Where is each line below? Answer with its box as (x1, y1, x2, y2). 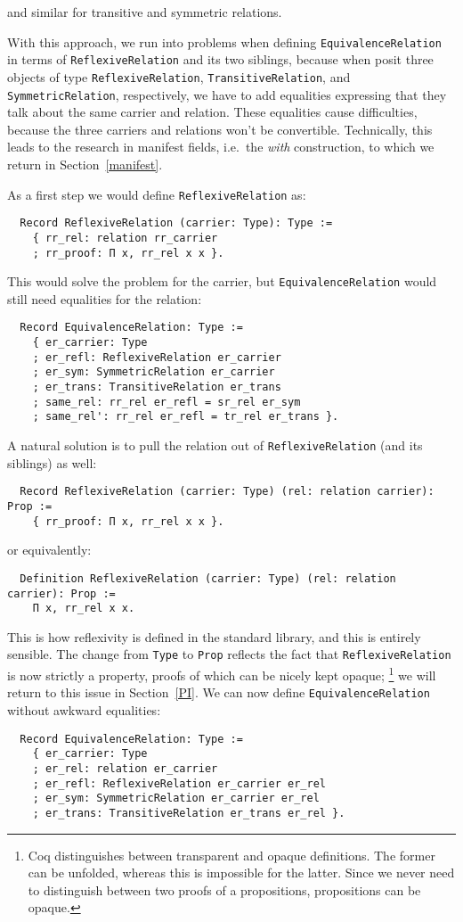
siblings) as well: (7, 453, 97, 472)
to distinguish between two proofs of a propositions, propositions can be (28, 880, 421, 899)
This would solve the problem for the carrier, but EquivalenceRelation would (7, 272, 437, 291)
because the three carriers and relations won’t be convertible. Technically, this (7, 119, 433, 138)
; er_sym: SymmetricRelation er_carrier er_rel (32, 792, 320, 805)
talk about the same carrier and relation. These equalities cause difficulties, (7, 103, 418, 121)
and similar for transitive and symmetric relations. (7, 3, 282, 21)
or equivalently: (7, 540, 92, 559)
